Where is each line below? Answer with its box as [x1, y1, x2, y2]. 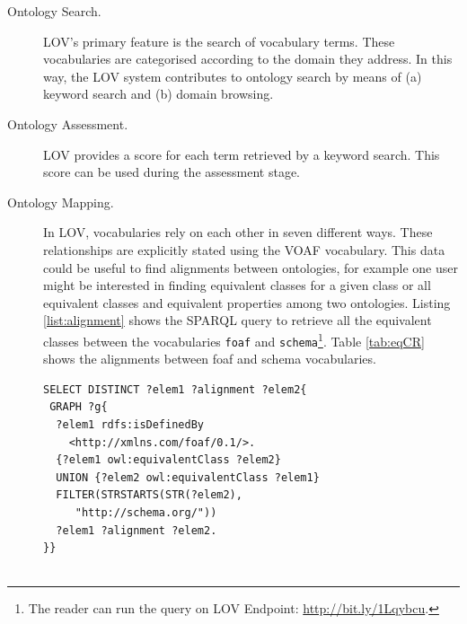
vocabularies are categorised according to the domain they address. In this [43, 49, 453, 68]
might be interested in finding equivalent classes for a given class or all [43, 276, 431, 294]
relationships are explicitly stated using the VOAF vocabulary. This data [43, 240, 445, 259]
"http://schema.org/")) [75, 505, 217, 519]
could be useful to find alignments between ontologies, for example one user [43, 258, 458, 277]
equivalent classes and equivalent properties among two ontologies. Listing [43, 293, 451, 312]
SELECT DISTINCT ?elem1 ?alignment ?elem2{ [43, 382, 307, 396]
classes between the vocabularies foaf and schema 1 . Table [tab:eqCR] [43, 329, 425, 350]
